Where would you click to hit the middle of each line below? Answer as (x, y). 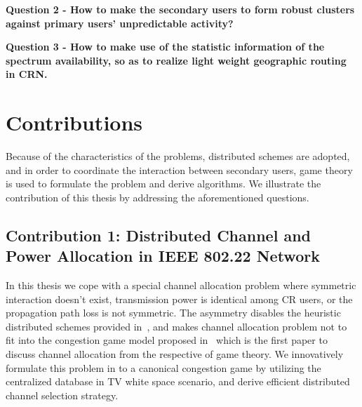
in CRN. (27, 74)
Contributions (74, 122)
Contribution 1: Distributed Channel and (158, 235)
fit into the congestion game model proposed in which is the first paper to (167, 340)
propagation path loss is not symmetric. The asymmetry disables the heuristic (173, 313)
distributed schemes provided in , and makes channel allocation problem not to (176, 326)
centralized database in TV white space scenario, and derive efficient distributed (178, 381)
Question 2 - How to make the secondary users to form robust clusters (180, 9)
